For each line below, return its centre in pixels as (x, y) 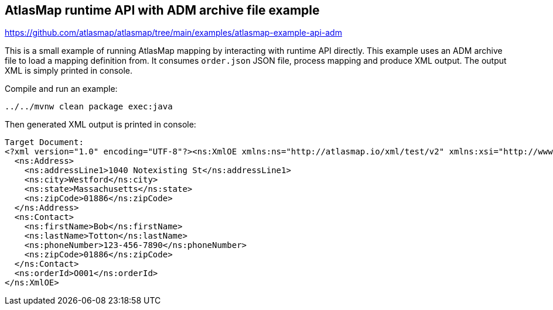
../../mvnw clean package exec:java (89, 107)
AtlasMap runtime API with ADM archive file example (162, 10)
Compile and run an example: (61, 89)
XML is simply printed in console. (69, 71)
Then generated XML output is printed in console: (100, 125)
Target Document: (44, 142)
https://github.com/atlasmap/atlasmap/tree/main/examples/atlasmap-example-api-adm (173, 33)
